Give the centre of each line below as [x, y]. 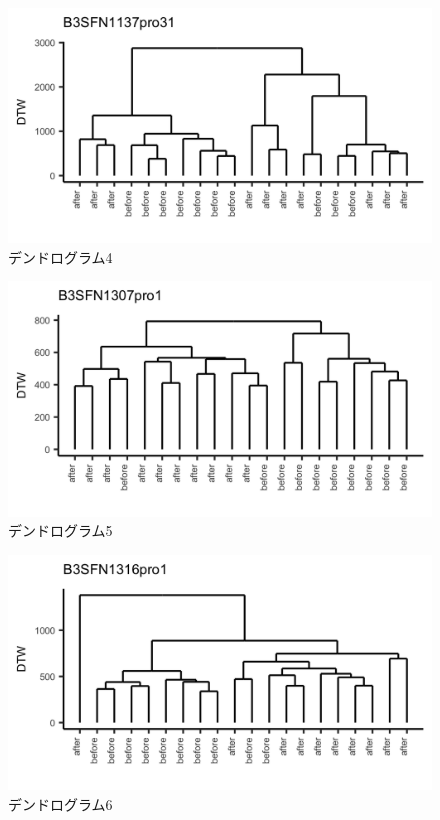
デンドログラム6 [60, 803]
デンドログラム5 [60, 530]
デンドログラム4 [60, 256]
